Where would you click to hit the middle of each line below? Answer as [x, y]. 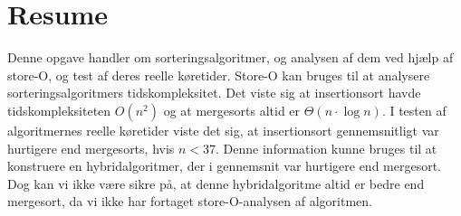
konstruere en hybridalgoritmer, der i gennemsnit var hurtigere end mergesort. [225, 166]
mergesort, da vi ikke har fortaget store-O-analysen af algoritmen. [190, 201]
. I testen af [414, 110]
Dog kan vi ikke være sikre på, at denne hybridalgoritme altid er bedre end [216, 183]
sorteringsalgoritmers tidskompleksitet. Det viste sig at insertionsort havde [214, 93]
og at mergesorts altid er [232, 110]
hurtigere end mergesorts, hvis [91, 148]
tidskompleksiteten [59, 110]
